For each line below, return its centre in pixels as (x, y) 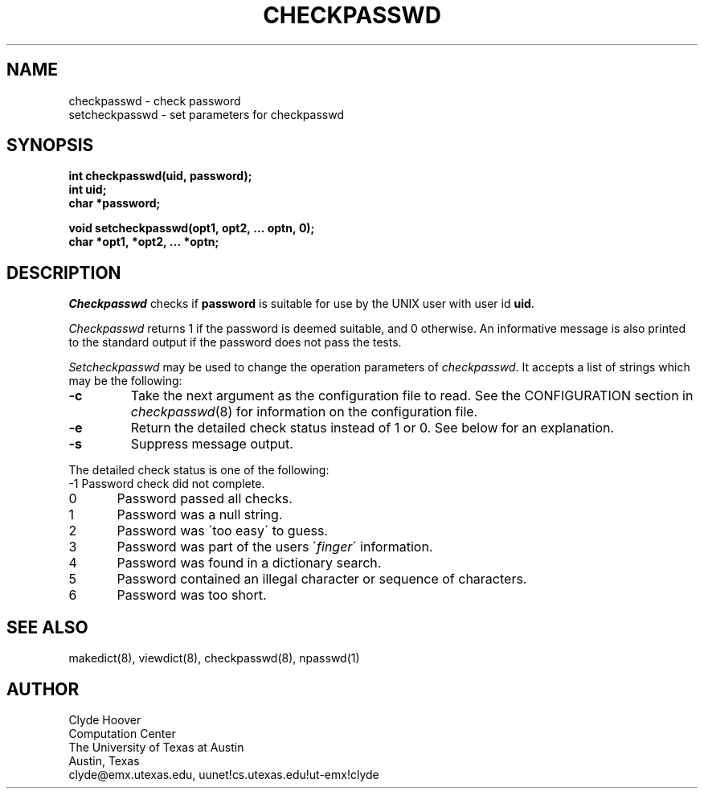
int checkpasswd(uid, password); (160, 176)
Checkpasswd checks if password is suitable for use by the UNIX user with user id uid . (301, 304)
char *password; (115, 203)
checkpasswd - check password (155, 100)
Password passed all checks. (205, 499)
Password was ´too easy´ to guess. (222, 531)
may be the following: (125, 381)
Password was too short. (192, 595)
